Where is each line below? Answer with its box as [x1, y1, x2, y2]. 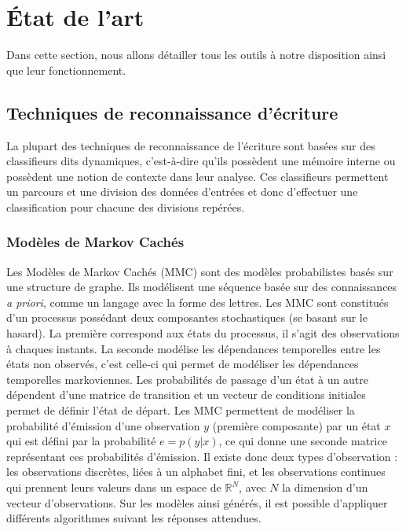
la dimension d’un [282, 479, 368, 496]
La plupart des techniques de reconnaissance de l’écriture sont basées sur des [6, 137, 375, 153]
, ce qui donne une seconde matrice [218, 433, 387, 449]
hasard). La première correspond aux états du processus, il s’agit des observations [6, 325, 400, 341]
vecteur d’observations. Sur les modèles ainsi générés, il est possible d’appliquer [6, 494, 388, 511]
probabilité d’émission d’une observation [6, 417, 200, 433]
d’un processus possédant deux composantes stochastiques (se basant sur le [6, 309, 368, 326]
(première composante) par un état [212, 417, 381, 433]
